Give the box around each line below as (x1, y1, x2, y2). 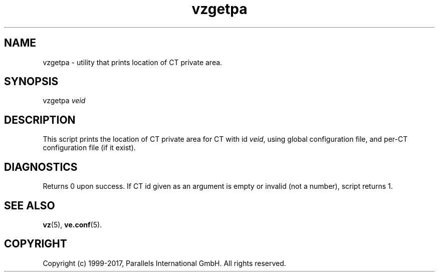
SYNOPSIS (4, 75, 59, 88)
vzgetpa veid (43, 96, 86, 105)
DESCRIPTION (4, 113, 76, 126)
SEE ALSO (4, 199, 55, 212)
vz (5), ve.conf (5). (43, 220, 102, 229)
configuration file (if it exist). (43, 143, 136, 152)
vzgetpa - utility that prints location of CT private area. (43, 58, 223, 67)
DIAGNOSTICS (4, 160, 78, 173)
